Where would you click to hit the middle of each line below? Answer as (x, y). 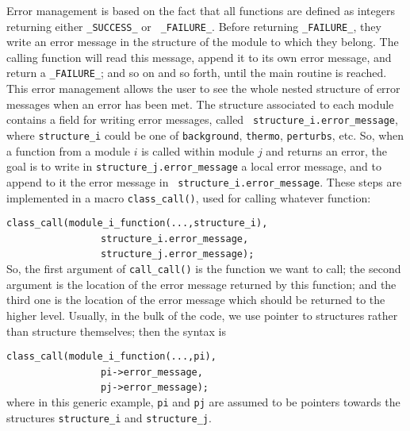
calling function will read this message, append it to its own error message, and (199, 57)
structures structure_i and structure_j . (109, 417)
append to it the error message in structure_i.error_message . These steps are (204, 181)
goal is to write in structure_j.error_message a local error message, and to (194, 166)
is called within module (198, 150)
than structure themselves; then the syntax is (116, 331)
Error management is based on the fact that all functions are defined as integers (201, 10)
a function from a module (69, 150)
